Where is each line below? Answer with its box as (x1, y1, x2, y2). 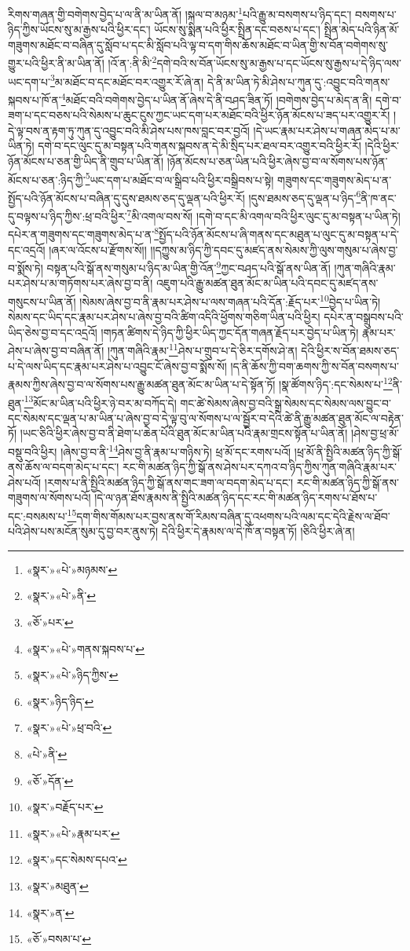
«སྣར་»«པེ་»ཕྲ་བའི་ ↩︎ (26, 719, 112, 736)
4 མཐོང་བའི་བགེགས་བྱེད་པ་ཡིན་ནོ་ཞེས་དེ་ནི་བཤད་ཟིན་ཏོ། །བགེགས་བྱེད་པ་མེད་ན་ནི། (60, 89, 372, 108)
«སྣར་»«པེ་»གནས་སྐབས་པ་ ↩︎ (26, 640, 145, 657)
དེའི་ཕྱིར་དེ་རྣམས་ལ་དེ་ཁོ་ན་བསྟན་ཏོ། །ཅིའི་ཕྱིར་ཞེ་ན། (161, 523, 355, 540)
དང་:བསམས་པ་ (8, 507, 68, 524)
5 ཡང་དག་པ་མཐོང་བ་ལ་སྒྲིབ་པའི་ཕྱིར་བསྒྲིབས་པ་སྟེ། (85, 169, 274, 188)
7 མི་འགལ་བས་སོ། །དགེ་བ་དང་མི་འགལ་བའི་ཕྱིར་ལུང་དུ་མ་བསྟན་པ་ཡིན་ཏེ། (126, 206, 401, 224)
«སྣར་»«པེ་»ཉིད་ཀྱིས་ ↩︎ (26, 667, 119, 683)
